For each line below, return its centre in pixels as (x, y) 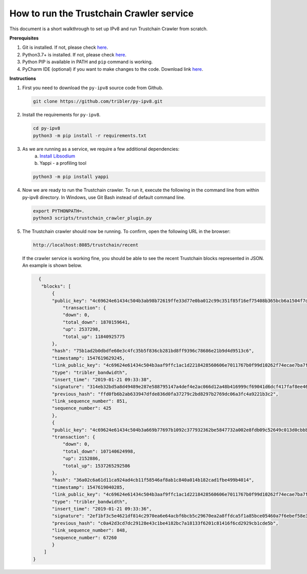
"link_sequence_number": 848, (90, 530)
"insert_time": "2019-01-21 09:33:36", (102, 509)
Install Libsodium (57, 156)
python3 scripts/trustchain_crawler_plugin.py (92, 218)
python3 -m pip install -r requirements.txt (90, 135)
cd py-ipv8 (47, 128)
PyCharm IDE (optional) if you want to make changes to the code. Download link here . (113, 69)
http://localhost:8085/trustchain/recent (86, 245)
